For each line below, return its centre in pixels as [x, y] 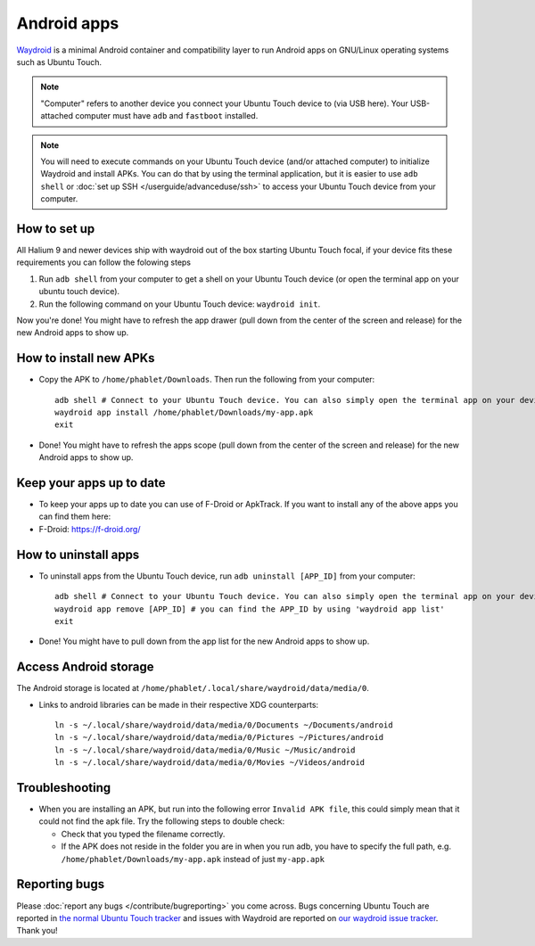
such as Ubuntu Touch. [59, 62]
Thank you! [37, 931]
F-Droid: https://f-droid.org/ [90, 529]
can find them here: [75, 516]
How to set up [56, 229]
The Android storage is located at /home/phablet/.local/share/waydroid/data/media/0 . [193, 688]
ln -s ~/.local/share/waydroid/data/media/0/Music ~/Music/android [205, 750]
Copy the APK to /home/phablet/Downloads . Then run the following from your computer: [207, 380]
